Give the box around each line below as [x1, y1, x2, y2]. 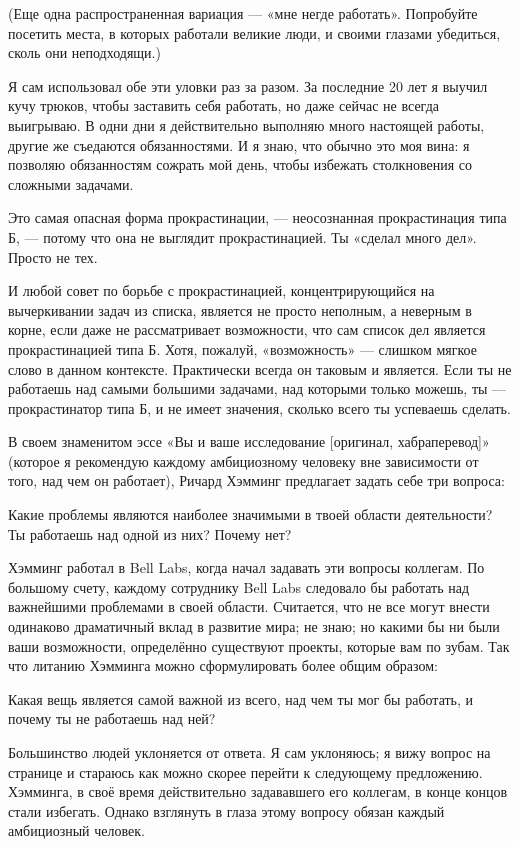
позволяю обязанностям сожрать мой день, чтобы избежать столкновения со [8, 154, 472, 175]
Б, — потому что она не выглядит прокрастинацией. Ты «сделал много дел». [8, 226, 477, 247]
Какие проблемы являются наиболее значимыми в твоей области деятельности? [8, 504, 493, 525]
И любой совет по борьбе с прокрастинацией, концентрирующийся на [8, 280, 435, 301]
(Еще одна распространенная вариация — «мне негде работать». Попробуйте [8, 3, 478, 23]
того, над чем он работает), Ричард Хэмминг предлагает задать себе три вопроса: [8, 470, 505, 491]
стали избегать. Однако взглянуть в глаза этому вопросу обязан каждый [8, 800, 445, 821]
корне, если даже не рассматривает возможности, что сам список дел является [8, 319, 486, 340]
